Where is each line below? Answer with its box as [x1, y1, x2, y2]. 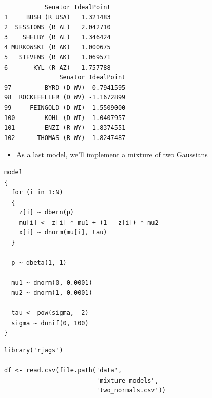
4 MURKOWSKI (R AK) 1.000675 [4, 44, 111, 51]
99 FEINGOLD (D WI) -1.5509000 [4, 104, 126, 111]
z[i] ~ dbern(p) [18, 209, 74, 216]
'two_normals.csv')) [95, 387, 166, 394]
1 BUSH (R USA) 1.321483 [4, 13, 111, 21]
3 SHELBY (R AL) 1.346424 [4, 33, 111, 41]
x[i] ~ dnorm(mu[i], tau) [18, 229, 107, 236]
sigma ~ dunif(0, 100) [11, 319, 89, 327]
